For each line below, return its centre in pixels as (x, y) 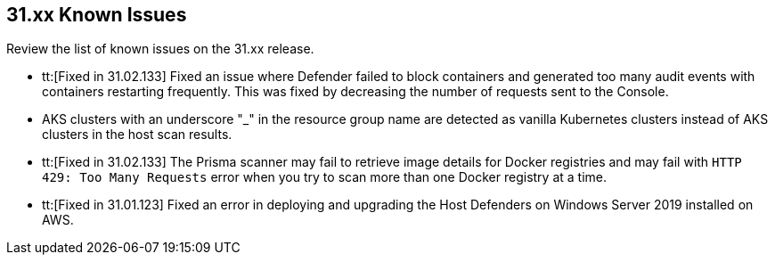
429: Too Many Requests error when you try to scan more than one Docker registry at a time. (324, 177)
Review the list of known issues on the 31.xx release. (160, 49)
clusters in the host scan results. (137, 135)
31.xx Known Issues (97, 15)
